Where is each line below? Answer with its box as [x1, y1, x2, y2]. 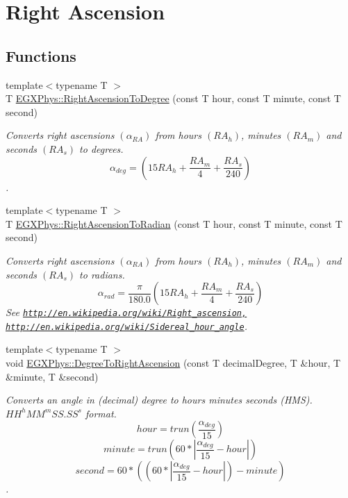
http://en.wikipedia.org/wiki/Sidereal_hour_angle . [6, 318, 247, 333]
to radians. [79, 267, 125, 281]
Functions [6, 44, 76, 66]
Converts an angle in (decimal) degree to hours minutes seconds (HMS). [6, 392, 313, 407]
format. [85, 406, 117, 420]
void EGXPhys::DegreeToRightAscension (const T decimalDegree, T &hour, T [6, 356, 341, 370]
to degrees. [79, 141, 124, 156]
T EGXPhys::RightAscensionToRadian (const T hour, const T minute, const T [6, 216, 342, 231]
